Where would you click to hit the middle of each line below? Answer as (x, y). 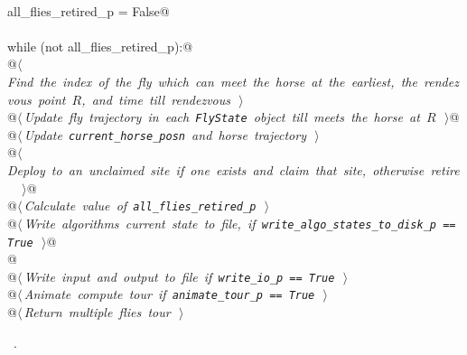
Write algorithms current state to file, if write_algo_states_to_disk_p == (240, 223)
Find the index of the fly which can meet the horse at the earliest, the (212, 81)
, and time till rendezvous (156, 99)
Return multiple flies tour (97, 312)
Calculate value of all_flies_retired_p (140, 206)
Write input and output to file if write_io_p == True (179, 276)
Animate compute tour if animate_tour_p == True (169, 294)
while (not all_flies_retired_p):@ (100, 46)
